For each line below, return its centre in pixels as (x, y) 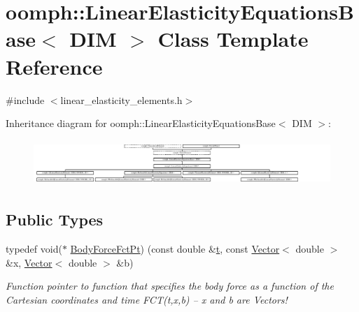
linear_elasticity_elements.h (121, 99)
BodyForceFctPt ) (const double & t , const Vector (175, 249)
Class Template (233, 39)
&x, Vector (29, 262)
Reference (54, 66)
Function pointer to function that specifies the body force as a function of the (170, 286)
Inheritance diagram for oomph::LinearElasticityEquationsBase (141, 123)
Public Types (55, 220)
